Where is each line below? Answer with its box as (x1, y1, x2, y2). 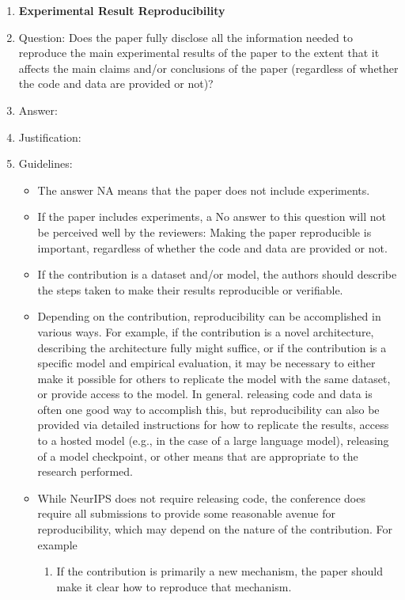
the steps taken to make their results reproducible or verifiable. (37, 281, 343, 298)
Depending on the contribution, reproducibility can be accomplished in (37, 308, 381, 325)
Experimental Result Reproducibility (18, 2, 225, 18)
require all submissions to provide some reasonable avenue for (37, 505, 335, 522)
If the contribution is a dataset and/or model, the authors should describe (37, 266, 397, 283)
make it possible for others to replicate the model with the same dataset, (37, 370, 391, 386)
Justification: (18, 128, 81, 145)
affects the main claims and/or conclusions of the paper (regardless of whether (18, 59, 399, 76)
